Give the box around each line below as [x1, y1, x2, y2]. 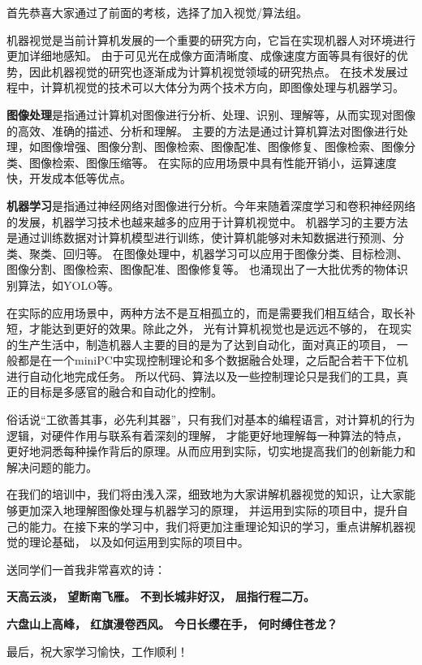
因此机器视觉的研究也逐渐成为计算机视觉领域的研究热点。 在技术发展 [28, 63, 397, 80]
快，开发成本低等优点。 [6, 170, 131, 187]
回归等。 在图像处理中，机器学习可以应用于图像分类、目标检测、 [62, 244, 408, 261]
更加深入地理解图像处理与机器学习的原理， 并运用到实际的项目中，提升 [17, 502, 397, 519]
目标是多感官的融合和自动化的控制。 [28, 383, 222, 400]
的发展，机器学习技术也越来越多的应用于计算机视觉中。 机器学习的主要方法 [6, 213, 408, 230]
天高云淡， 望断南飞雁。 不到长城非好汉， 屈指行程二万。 [6, 588, 316, 605]
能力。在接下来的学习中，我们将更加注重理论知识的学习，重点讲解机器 [28, 517, 404, 534]
